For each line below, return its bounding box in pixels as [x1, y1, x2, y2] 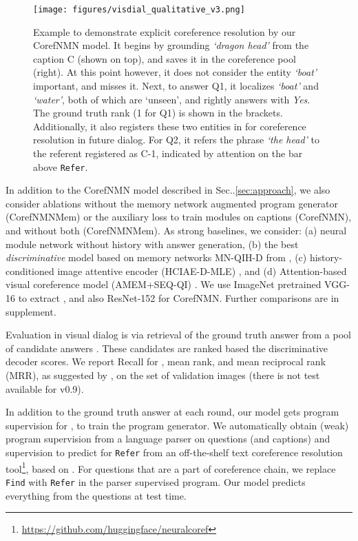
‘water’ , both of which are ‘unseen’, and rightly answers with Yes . [33, 92, 310, 106]
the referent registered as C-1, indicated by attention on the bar [33, 146, 303, 160]
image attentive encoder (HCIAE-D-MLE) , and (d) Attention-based [57, 263, 347, 278]
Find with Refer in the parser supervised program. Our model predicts [6, 474, 306, 489]
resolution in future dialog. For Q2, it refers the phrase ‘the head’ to [33, 132, 319, 147]
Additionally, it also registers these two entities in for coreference [33, 119, 306, 133]
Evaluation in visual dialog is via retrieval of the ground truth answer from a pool [6, 327, 351, 342]
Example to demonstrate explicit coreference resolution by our [33, 24, 296, 39]
